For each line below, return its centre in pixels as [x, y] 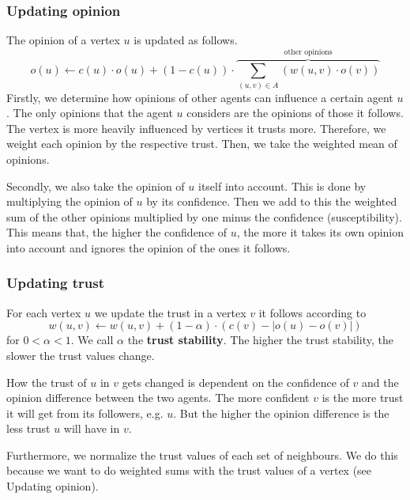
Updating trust [55, 283]
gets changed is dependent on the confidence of [235, 382]
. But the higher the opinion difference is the [281, 413]
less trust [28, 428]
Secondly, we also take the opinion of [96, 186]
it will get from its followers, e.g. [85, 413]
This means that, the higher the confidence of [117, 232]
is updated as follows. [186, 40]
